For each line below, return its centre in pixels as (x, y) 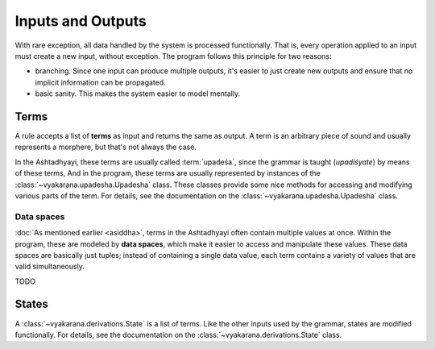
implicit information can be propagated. (101, 82)
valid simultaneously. (50, 267)
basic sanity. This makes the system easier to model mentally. (138, 93)
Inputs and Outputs (81, 21)
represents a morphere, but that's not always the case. (106, 147)
